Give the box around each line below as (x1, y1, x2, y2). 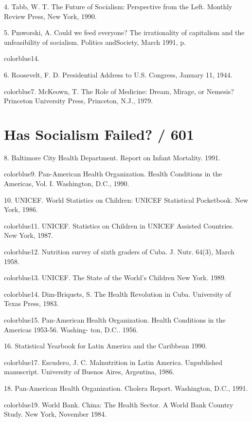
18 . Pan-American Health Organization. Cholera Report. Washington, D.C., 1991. (4, 383, 248, 393)
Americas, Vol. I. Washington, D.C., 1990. (4, 178, 129, 189)
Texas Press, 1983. (4, 298, 59, 308)
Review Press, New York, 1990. (4, 11, 97, 21)
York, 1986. (4, 204, 38, 214)
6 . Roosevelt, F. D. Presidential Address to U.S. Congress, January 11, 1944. (4, 69, 233, 79)
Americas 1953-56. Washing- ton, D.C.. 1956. (4, 324, 138, 334)
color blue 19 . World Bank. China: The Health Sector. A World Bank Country (4, 399, 234, 409)
